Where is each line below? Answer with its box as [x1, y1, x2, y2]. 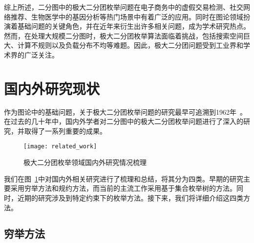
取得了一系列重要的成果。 [24, 125, 106, 136]
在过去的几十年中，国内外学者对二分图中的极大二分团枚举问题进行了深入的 [4, 116, 243, 126]
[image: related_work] [23, 143, 97, 150]
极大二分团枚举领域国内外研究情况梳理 [23, 157, 147, 167]
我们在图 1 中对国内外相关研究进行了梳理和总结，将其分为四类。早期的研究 [4, 173, 243, 183]
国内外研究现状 [4, 78, 100, 98]
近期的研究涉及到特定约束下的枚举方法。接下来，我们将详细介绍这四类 [17, 192, 243, 202]
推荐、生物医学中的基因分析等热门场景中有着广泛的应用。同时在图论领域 [10, 11, 243, 21]
